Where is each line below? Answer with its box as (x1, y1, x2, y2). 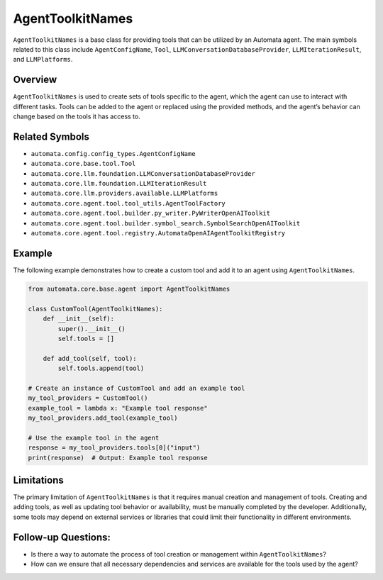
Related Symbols (13, 130, 90, 143)
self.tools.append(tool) (57, 364, 145, 372)
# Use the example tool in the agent (28, 433, 160, 442)
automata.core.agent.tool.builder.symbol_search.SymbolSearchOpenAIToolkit (30, 219, 301, 227)
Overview (13, 74, 57, 86)
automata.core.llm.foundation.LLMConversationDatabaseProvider (30, 169, 255, 177)
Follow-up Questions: (13, 531, 111, 543)
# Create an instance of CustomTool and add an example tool (28, 384, 245, 392)
